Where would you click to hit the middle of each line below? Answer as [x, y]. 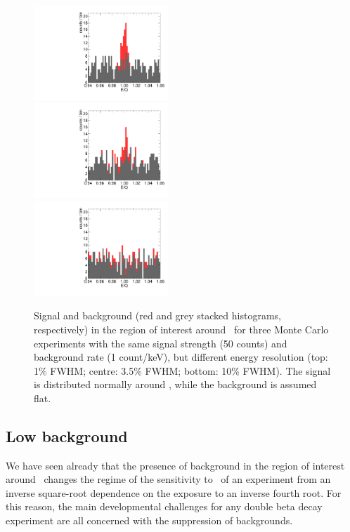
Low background [67, 435]
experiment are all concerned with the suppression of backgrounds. [149, 520]
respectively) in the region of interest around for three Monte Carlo [181, 329]
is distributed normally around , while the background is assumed [175, 384]
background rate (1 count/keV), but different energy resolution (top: [181, 357]
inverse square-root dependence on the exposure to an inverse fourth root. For [174, 492]
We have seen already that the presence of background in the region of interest [175, 465]
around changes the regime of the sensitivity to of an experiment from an [168, 479]
